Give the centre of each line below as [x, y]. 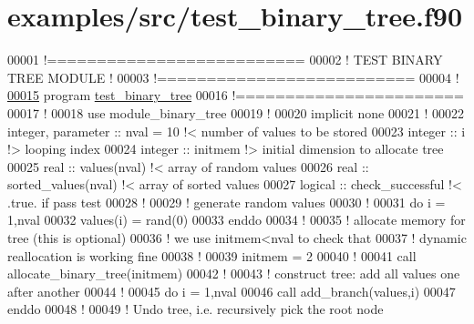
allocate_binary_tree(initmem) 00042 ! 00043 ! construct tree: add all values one [234, 273]
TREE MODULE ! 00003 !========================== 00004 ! [233, 77]
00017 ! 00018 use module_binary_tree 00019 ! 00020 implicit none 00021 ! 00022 [236, 112]
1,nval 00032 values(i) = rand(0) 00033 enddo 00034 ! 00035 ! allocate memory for [237, 220]
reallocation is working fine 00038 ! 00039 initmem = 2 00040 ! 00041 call [212, 255]
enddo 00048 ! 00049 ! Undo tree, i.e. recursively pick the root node [196, 309]
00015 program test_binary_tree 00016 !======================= [236, 95]
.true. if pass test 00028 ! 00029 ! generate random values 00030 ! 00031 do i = [227, 202]
